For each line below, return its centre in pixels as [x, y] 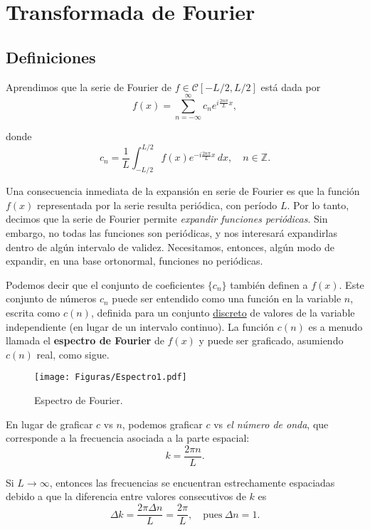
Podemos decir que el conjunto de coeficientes [105, 284]
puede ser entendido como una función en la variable [227, 298]
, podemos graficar [162, 424]
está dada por [291, 86]
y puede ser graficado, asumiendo [271, 340]
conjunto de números [51, 298]
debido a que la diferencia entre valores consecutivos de [126, 496]
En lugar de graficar [49, 424]
